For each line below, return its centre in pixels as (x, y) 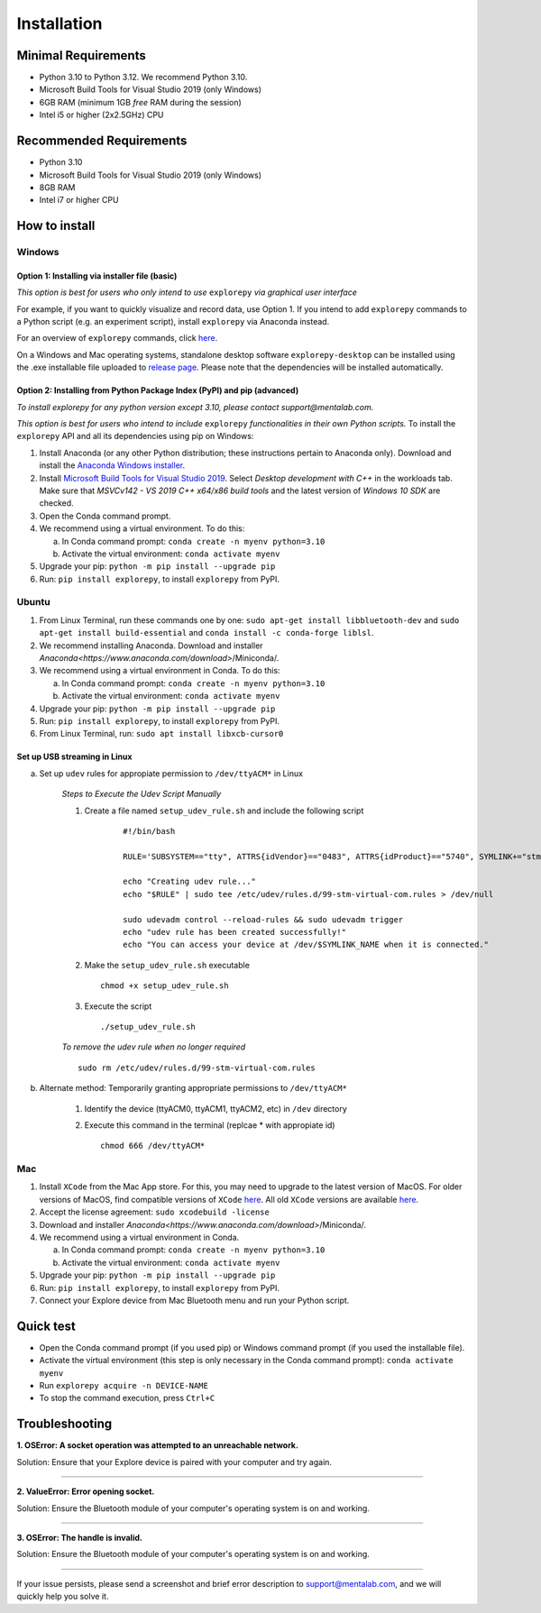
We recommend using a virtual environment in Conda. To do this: (160, 671)
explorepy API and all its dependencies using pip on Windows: (135, 436)
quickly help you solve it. (63, 1597)
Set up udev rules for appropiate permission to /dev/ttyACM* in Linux (171, 773)
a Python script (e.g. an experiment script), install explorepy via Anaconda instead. (173, 322)
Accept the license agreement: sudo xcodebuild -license (154, 1212)
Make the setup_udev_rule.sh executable (167, 965)
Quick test (46, 1326)
